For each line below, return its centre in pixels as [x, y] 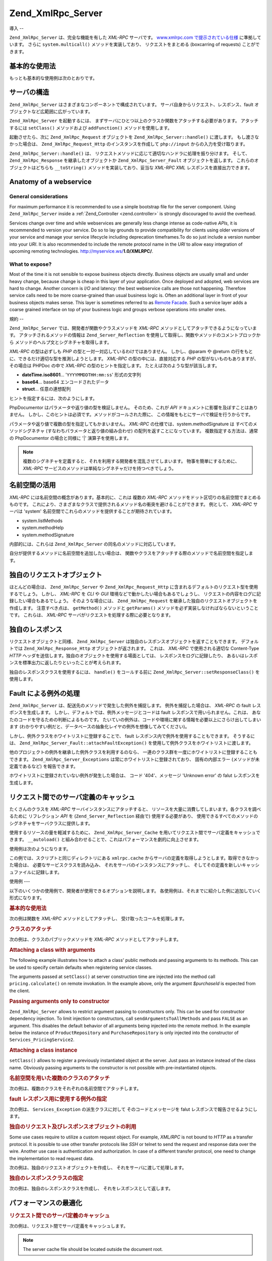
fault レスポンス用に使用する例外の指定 [58, 1099]
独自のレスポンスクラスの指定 [46, 1178]
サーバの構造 [29, 93]
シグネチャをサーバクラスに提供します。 [51, 823]
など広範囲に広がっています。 [62, 111]
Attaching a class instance [43, 1050]
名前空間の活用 [32, 485]
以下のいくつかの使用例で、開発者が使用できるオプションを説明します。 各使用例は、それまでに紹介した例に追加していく [135, 891]
